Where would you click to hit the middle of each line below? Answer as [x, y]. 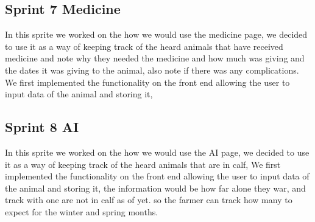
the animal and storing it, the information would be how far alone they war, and [155, 188]
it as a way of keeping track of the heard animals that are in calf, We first [143, 164]
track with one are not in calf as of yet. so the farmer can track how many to [149, 200]
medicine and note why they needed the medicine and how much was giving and [155, 58]
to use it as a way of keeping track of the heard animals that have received [144, 46]
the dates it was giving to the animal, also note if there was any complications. [152, 70]
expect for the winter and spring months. [82, 211]
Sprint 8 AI [42, 127]
